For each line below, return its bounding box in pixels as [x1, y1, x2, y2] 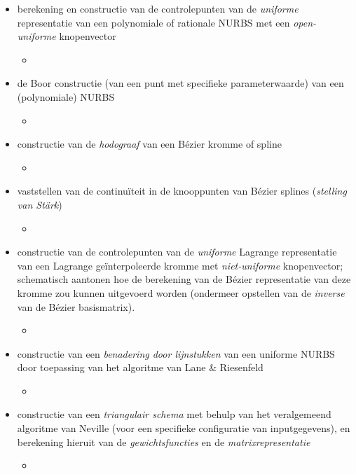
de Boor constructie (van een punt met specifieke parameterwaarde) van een [17, 76, 344, 90]
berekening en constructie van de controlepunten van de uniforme [17, 1, 299, 15]
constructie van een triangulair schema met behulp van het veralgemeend [17, 407, 331, 421]
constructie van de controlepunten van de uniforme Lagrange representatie [17, 244, 337, 259]
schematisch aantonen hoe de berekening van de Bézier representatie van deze [17, 272, 351, 286]
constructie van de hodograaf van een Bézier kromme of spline [17, 137, 282, 151]
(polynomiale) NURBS [17, 89, 115, 104]
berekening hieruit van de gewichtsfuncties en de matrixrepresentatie [17, 434, 310, 449]
